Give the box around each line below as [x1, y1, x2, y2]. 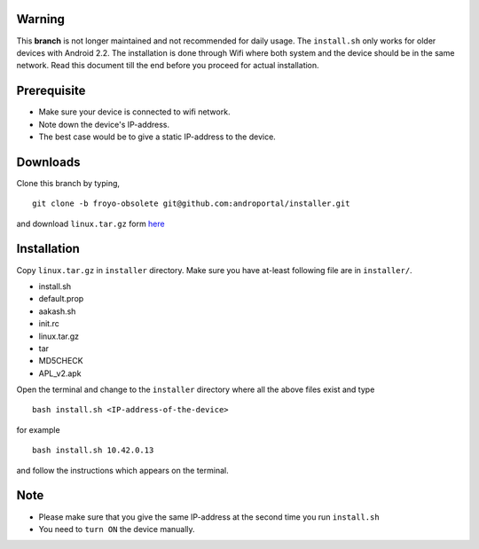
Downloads [16, 154, 81, 169]
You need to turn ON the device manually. [38, 523, 195, 534]
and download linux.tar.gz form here [16, 218, 165, 229]
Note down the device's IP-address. [38, 119, 170, 129]
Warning [16, 12, 66, 27]
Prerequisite [16, 83, 86, 98]
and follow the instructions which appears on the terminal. [16, 465, 230, 475]
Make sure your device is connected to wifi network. [38, 106, 231, 117]
